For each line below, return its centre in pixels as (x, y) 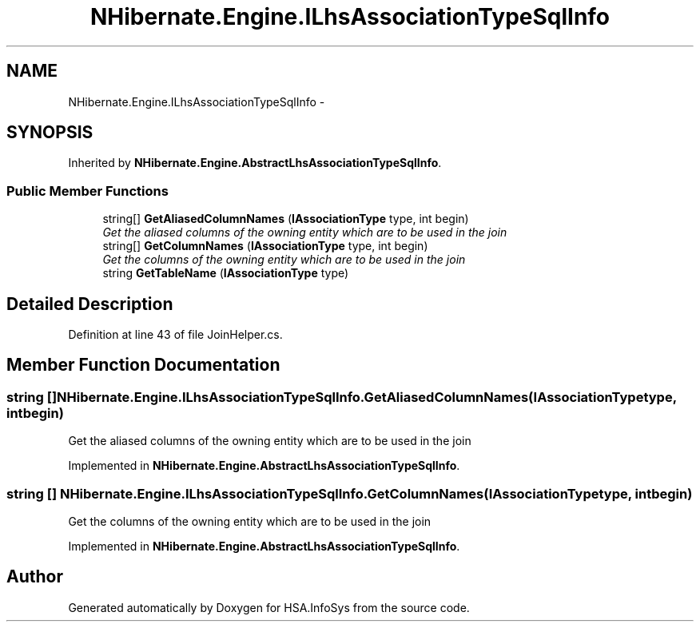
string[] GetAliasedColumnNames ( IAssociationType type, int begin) (286, 219)
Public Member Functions (87, 191)
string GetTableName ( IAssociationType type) (226, 273)
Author (35, 577)
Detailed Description (90, 304)
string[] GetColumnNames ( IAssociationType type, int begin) (265, 246)
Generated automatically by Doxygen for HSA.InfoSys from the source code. (269, 607)
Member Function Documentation (143, 365)
